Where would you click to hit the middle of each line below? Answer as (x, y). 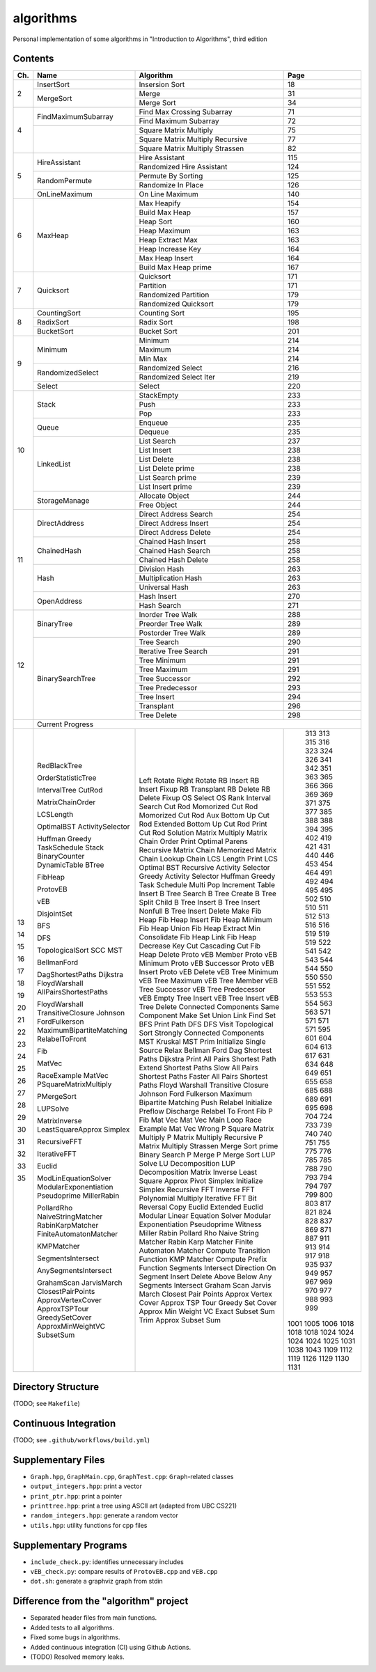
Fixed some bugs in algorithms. (75, 1637)
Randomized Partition (174, 295)
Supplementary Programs (70, 1545)
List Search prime (168, 478)
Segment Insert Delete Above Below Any (205, 1276)
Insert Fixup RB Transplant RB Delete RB (205, 789)
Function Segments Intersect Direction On (207, 1268)
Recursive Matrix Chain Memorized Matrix (208, 850)
